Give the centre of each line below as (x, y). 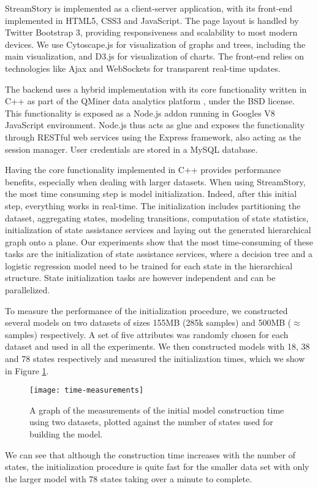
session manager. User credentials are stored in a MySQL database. (131, 149)
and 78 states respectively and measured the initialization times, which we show (155, 359)
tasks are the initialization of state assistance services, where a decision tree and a (159, 254)
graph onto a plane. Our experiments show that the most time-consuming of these (159, 241)
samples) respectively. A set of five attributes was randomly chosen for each (147, 334)
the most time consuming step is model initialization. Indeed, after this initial (151, 194)
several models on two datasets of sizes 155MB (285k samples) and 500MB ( (148, 322)
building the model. (66, 434)
